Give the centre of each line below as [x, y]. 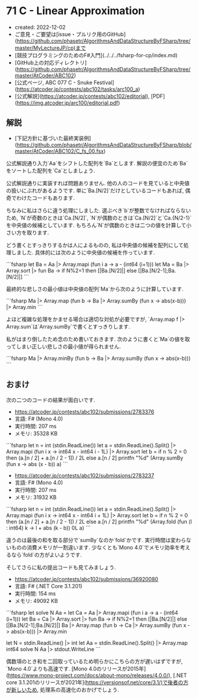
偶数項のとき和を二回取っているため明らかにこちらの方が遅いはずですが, [95, 661]
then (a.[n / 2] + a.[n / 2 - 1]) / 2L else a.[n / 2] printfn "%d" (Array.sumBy [95, 458]
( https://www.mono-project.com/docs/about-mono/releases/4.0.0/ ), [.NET [97, 675]
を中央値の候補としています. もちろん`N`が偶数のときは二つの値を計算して [96, 225]
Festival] [104, 82]
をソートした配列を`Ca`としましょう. [51, 170]
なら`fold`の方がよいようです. [47, 554]
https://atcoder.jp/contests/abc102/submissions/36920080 [86, 579]
